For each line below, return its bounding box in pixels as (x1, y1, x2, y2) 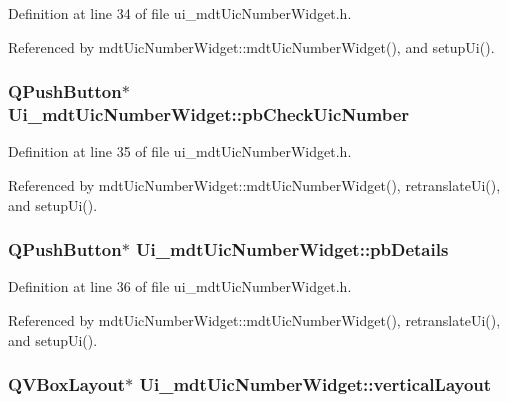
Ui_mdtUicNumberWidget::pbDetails (136, 237, 449, 262)
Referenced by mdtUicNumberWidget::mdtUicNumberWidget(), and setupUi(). (8, 36, 495, 57)
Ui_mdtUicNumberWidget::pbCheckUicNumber (8, 102, 410, 127)
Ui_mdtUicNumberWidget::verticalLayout (139, 372, 492, 397)
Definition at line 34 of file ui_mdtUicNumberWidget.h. (8, 3, 352, 23)
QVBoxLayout (8, 372, 126, 397)
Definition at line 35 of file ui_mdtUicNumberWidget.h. (8, 141, 352, 162)
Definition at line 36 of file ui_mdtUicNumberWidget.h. (8, 276, 352, 297)
